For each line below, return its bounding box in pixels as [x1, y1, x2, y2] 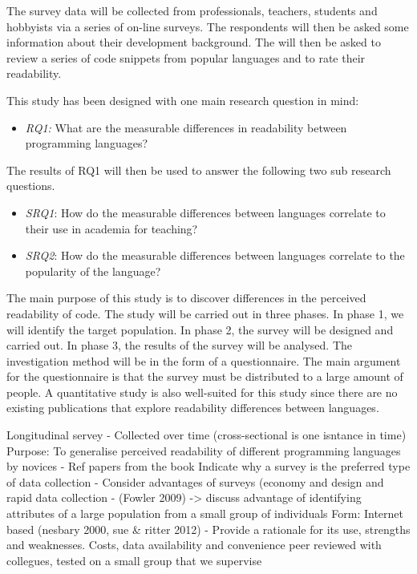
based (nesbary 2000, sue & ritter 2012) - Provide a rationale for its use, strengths [6, 520, 411, 537]
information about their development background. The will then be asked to [6, 34, 381, 51]
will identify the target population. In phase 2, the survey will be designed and [6, 321, 394, 338]
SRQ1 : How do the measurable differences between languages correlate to [25, 204, 386, 220]
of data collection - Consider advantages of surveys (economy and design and [6, 473, 384, 490]
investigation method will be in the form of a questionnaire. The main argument [6, 352, 401, 369]
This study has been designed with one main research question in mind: [6, 91, 359, 108]
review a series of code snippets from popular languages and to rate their [6, 49, 366, 66]
